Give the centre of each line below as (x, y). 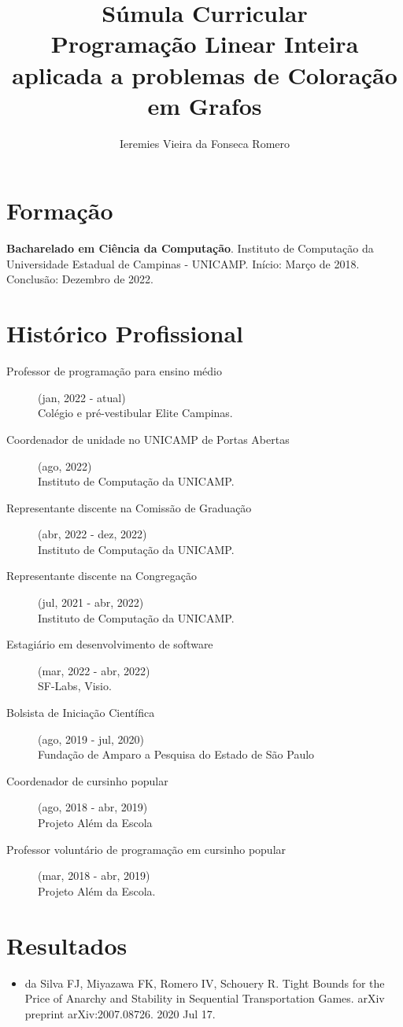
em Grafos (205, 105)
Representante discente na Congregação (102, 576)
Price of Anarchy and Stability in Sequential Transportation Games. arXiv (205, 998)
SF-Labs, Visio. (75, 686)
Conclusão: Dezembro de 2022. (80, 279)
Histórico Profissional (125, 333)
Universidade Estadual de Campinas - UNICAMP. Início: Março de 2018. (183, 263)
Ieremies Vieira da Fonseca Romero (205, 143)
